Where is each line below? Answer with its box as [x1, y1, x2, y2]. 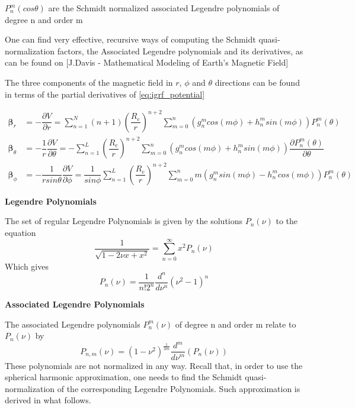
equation [5, 226, 36, 238]
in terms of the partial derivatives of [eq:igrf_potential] [5, 88, 205, 100]
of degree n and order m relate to [175, 318, 296, 330]
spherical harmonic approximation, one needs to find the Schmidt [5, 371, 242, 383]
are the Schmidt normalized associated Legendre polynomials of [48, 2, 280, 14]
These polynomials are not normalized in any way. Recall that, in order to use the [5, 359, 303, 371]
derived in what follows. [5, 394, 91, 406]
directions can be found [215, 76, 300, 88]
